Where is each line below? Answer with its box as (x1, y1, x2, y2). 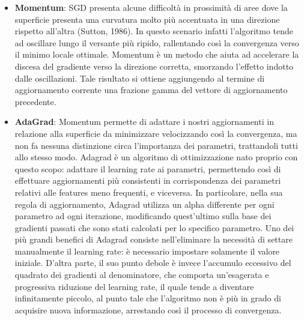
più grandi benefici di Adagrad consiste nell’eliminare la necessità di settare (14, 233, 293, 246)
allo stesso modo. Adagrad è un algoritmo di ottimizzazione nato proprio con (14, 151, 298, 163)
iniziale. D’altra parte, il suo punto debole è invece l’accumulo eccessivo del (14, 256, 291, 269)
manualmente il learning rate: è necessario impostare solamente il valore (14, 244, 280, 257)
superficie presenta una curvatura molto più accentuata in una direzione (14, 13, 280, 25)
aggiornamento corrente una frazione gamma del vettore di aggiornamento (14, 83, 288, 96)
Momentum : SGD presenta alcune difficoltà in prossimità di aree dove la (14, 1, 288, 13)
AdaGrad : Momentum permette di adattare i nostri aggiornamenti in (14, 115, 274, 128)
